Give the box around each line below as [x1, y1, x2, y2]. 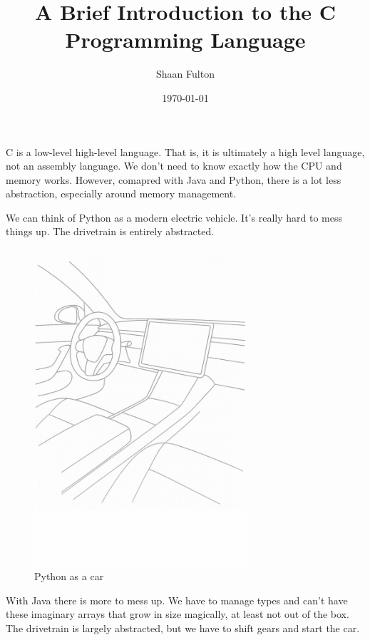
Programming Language [65, 25, 306, 54]
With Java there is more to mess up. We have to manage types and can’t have [6, 592, 348, 607]
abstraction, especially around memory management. [6, 186, 237, 201]
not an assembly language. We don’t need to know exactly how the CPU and [6, 158, 342, 173]
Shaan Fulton [156, 66, 215, 81]
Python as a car [34, 569, 104, 584]
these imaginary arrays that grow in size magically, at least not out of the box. [6, 607, 349, 621]
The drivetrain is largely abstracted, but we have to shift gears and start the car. [6, 621, 360, 636]
